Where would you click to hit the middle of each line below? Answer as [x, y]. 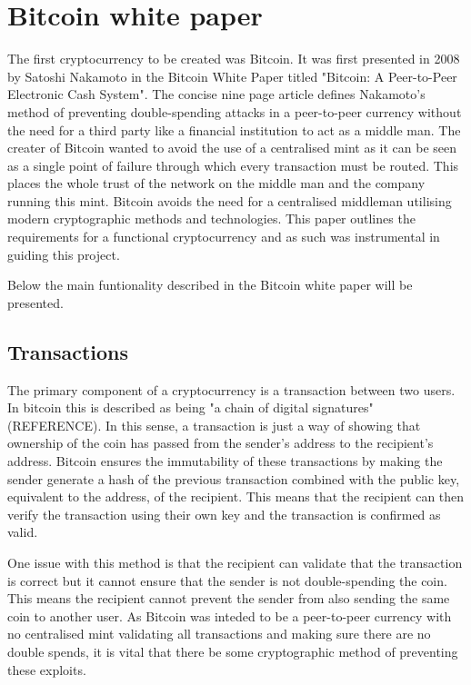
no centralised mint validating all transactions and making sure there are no [219, 634]
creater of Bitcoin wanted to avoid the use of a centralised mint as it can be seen [232, 148]
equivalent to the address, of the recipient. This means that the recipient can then [236, 496]
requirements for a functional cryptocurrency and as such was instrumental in [224, 237]
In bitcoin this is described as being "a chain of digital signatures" [190, 407]
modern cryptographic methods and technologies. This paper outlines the [211, 218]
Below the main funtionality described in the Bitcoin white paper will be [210, 285]
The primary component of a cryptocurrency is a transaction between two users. [231, 389]
